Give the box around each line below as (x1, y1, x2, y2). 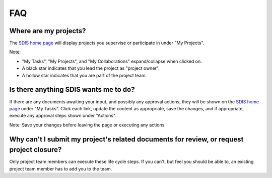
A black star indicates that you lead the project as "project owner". (22, 65, 160, 71)
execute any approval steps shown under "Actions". (9, 113, 117, 119)
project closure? (9, 145, 62, 154)
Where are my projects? (9, 27, 86, 35)
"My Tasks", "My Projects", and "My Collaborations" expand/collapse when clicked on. (22, 58, 202, 64)
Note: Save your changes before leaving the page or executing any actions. (9, 122, 166, 128)
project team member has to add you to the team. (9, 165, 112, 171)
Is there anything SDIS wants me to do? (9, 85, 135, 94)
